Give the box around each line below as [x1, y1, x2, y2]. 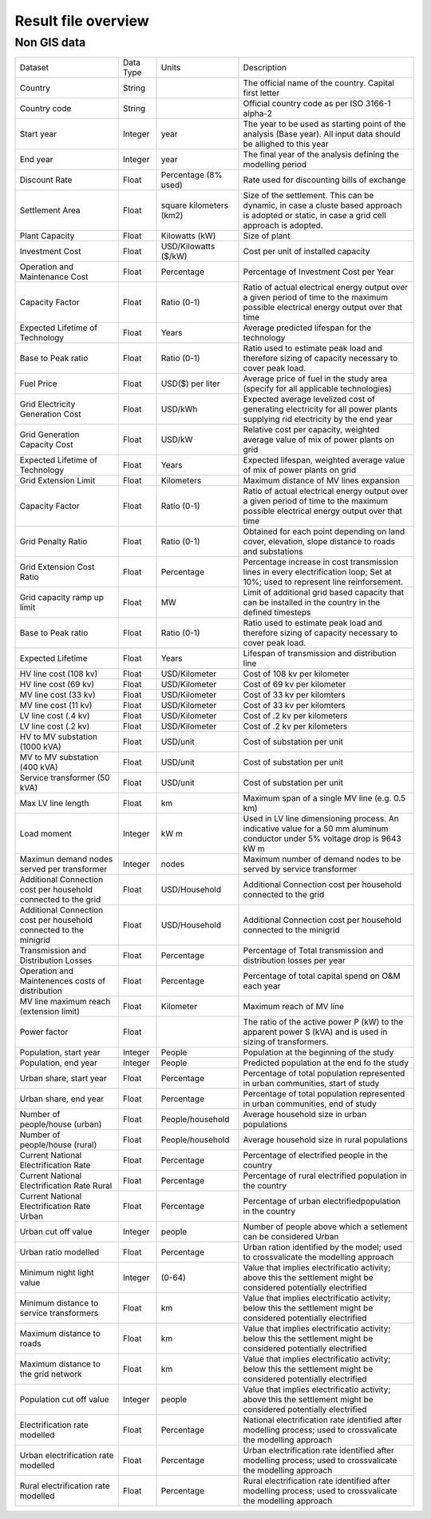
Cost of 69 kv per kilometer [243, 679, 346, 690]
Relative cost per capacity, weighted [243, 424, 380, 435]
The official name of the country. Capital [243, 78, 395, 89]
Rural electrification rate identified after [243, 1475, 391, 1486]
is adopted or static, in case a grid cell [243, 210, 386, 221]
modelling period [243, 159, 307, 170]
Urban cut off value [19, 1227, 93, 1238]
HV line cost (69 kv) [19, 679, 95, 690]
